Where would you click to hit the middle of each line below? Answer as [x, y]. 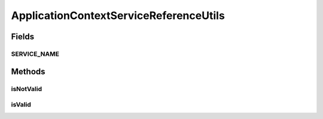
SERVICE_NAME [35, 54]
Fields [23, 37]
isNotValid [26, 89]
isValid [21, 105]
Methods [28, 71]
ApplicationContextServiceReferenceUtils [118, 15]
